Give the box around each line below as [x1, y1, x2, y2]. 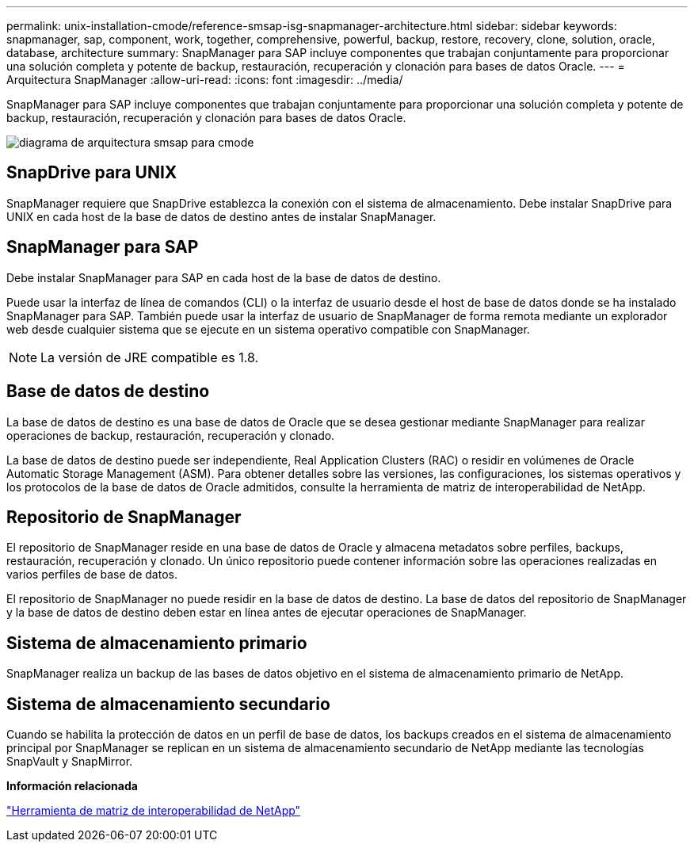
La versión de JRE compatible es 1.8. [40, 349, 259, 365]
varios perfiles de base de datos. [6, 567, 177, 582]
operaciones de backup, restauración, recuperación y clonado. [6, 428, 335, 442]
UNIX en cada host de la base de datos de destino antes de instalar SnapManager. [6, 209, 437, 223]
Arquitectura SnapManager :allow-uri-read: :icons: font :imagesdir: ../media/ [6, 73, 403, 86]
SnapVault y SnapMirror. [6, 754, 133, 769]
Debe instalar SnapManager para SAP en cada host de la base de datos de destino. [6, 270, 441, 285]
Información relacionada [6, 779, 138, 793]
